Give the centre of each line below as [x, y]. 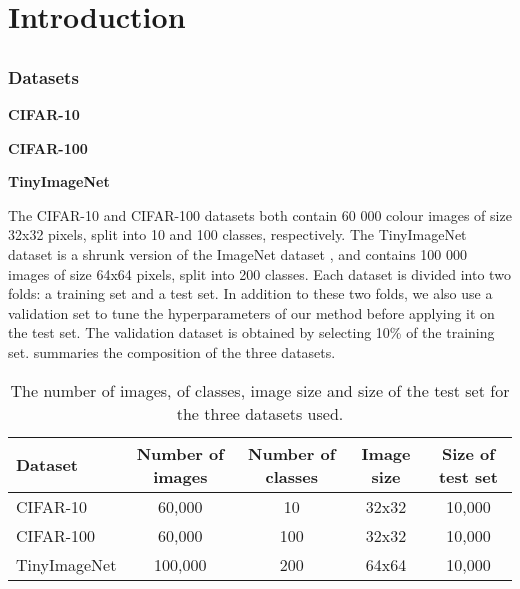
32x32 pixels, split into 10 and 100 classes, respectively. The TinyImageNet [237, 234]
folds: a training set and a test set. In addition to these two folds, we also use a [250, 293]
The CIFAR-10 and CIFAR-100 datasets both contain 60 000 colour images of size [260, 214]
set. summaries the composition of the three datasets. [172, 352]
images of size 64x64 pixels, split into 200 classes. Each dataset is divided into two [259, 273]
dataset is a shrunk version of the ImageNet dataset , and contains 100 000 [238, 254]
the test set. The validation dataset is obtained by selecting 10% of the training [251, 332]
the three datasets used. [260, 413]
